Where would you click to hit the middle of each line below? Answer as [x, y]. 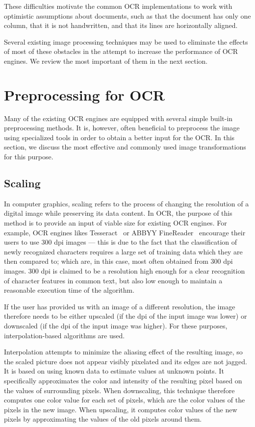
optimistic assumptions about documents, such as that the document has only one [127, 15]
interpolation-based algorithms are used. [64, 335]
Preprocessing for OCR [84, 94]
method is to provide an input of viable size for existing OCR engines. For [115, 223]
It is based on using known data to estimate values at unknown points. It [114, 371]
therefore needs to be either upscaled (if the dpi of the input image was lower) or [126, 316]
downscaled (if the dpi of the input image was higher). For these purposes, [116, 325]
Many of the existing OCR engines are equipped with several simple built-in [118, 118]
